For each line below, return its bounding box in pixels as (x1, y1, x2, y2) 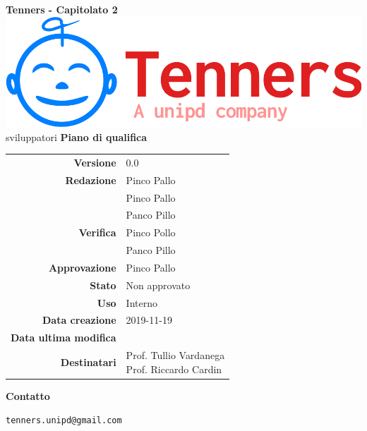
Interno (126, 295, 157, 310)
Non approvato (126, 277, 191, 292)
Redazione (65, 172, 116, 187)
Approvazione (48, 260, 116, 274)
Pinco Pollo (126, 225, 176, 240)
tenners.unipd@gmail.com (6, 415, 122, 426)
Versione (73, 154, 116, 169)
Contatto (6, 388, 50, 403)
